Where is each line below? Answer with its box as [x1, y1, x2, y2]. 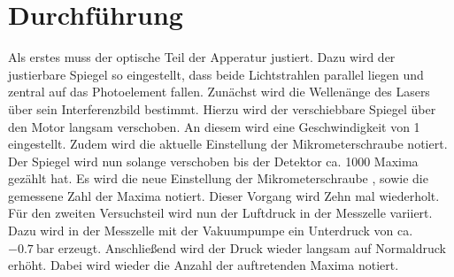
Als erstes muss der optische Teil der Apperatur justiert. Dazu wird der [8, 48, 396, 66]
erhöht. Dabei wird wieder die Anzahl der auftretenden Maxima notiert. [8, 256, 399, 274]
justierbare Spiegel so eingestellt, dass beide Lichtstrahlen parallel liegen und [8, 65, 424, 83]
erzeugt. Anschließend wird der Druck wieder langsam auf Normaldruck [58, 238, 446, 257]
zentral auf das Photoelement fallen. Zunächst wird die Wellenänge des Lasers [8, 82, 430, 101]
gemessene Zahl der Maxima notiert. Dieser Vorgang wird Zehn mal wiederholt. [8, 186, 440, 204]
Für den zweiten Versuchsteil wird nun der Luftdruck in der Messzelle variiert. [8, 204, 433, 222]
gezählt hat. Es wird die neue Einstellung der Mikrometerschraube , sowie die [8, 169, 428, 188]
